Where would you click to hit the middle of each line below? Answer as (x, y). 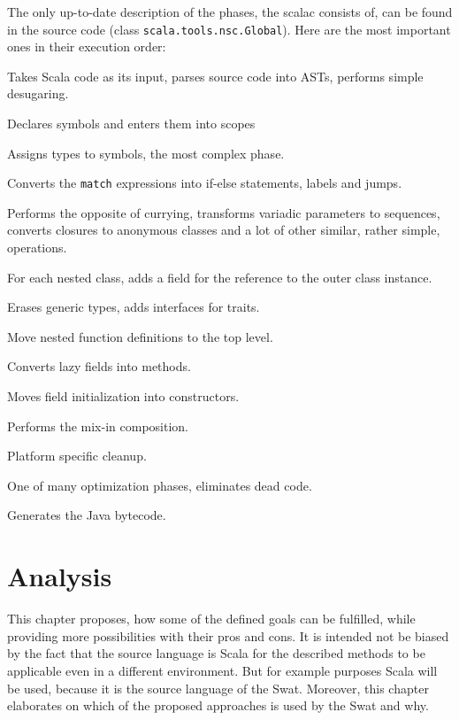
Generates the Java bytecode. (87, 515)
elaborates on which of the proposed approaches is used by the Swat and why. (218, 705)
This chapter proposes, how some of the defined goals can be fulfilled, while (211, 619)
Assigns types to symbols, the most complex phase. (146, 153)
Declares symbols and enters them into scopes (131, 124)
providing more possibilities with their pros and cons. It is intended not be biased (228, 635)
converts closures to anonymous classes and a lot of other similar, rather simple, (224, 230)
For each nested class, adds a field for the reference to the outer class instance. (220, 277)
